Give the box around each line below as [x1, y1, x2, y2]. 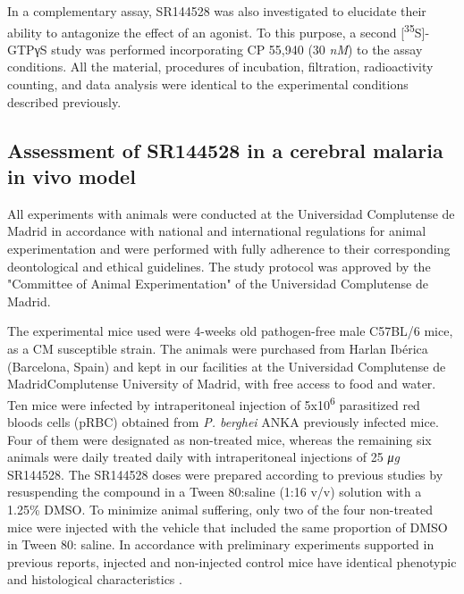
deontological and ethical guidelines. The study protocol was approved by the [7, 256, 431, 275]
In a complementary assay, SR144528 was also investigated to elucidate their [7, 2, 426, 20]
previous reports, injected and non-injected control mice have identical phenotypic [7, 552, 457, 571]
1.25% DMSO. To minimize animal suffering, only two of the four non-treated [7, 499, 434, 518]
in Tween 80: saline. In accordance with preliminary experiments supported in [7, 535, 434, 554]
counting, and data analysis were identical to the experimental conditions [7, 75, 409, 94]
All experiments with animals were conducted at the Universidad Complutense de [7, 204, 455, 222]
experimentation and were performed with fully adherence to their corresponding [7, 239, 451, 257]
